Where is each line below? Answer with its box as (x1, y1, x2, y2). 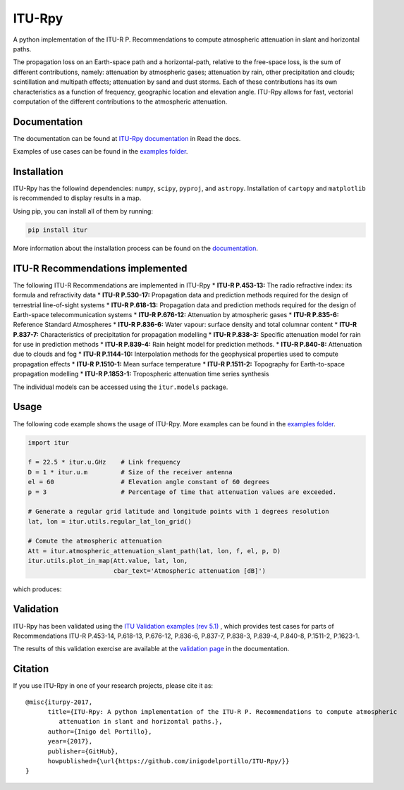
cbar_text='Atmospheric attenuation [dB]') (113, 567, 267, 574)
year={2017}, (47, 737, 93, 746)
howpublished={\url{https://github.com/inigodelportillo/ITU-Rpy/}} (47, 757, 290, 765)
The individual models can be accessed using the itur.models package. (13, 383, 228, 391)
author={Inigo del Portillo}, (47, 727, 152, 736)
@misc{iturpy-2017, (25, 698, 93, 706)
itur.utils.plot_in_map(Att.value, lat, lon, (27, 557, 188, 565)
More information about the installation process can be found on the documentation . (13, 244, 259, 252)
